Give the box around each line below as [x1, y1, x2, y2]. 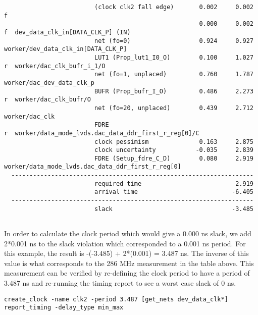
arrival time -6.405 [94, 188, 253, 196]
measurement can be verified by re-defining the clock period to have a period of [4, 268, 250, 278]
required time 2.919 [94, 180, 253, 187]
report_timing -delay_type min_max [4, 304, 124, 311]
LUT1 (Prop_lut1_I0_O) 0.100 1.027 [94, 54, 253, 61]
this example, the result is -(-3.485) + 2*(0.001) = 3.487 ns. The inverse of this [4, 248, 249, 258]
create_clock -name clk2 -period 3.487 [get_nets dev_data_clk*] [4, 295, 228, 303]
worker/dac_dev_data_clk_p [4, 79, 94, 86]
